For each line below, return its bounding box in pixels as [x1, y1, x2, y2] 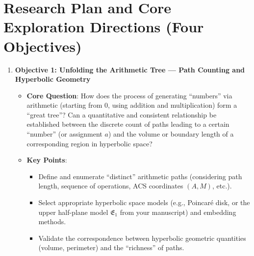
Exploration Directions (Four [3, 17, 204, 37]
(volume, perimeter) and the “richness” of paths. [38, 242, 184, 253]
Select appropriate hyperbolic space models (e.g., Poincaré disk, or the [38, 197, 250, 208]
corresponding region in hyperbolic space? [26, 138, 152, 148]
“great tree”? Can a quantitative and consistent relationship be [26, 109, 217, 119]
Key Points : [26, 155, 67, 165]
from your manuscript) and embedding [120, 207, 236, 217]
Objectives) [3, 36, 82, 56]
